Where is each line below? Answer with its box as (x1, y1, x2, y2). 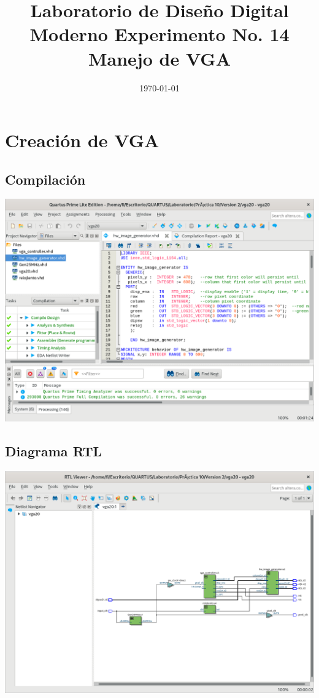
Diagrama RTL (5, 441, 102, 460)
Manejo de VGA (88, 45, 231, 71)
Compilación (5, 169, 86, 188)
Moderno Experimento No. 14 (29, 21, 290, 47)
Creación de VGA (5, 128, 159, 153)
